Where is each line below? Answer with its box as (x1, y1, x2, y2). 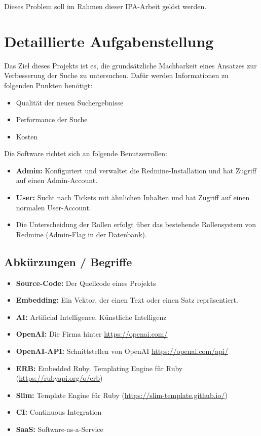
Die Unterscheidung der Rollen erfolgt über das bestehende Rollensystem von (16, 219, 256, 230)
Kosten (16, 131, 38, 141)
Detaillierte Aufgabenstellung (4, 30, 214, 51)
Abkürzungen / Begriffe (4, 253, 132, 269)
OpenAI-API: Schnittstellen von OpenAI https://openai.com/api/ (16, 346, 228, 356)
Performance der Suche (16, 114, 88, 125)
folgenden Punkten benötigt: (4, 80, 93, 90)
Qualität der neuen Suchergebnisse (16, 97, 124, 107)
